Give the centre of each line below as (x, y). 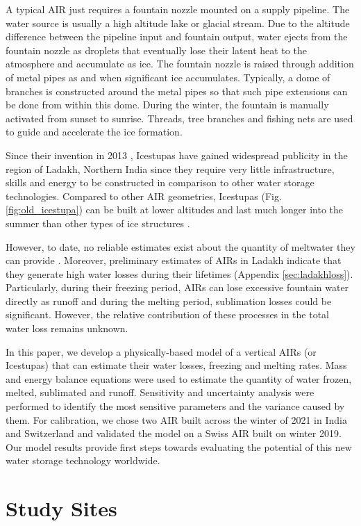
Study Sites (61, 508)
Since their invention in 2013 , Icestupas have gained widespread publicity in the (177, 155)
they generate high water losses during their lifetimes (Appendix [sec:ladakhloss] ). (179, 273)
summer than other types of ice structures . (98, 223)
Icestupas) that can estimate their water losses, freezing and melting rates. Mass (176, 365)
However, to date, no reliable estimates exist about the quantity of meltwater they (180, 246)
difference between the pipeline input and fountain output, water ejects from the (177, 36)
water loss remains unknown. (67, 328)
